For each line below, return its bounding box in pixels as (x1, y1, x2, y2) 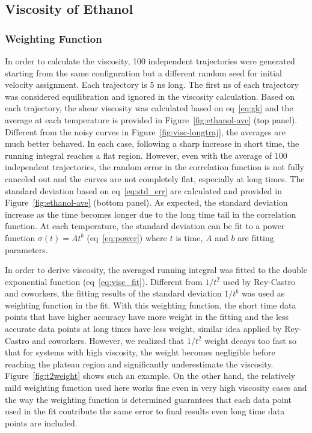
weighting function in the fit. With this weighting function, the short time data (5, 298, 296, 311)
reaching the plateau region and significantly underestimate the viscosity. (5, 357, 274, 370)
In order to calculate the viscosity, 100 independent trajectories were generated (5, 55, 295, 67)
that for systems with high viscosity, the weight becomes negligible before (5, 346, 275, 358)
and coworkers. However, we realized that (32, 334, 185, 346)
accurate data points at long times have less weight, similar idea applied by (5, 322, 282, 335)
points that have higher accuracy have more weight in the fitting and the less (5, 310, 289, 323)
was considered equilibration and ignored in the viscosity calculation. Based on (5, 90, 295, 102)
